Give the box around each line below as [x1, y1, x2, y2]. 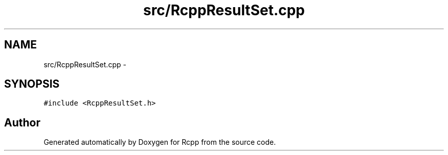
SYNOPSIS [4, 77, 60, 91]
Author [4, 116, 40, 129]
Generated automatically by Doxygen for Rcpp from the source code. [43, 138, 276, 147]
